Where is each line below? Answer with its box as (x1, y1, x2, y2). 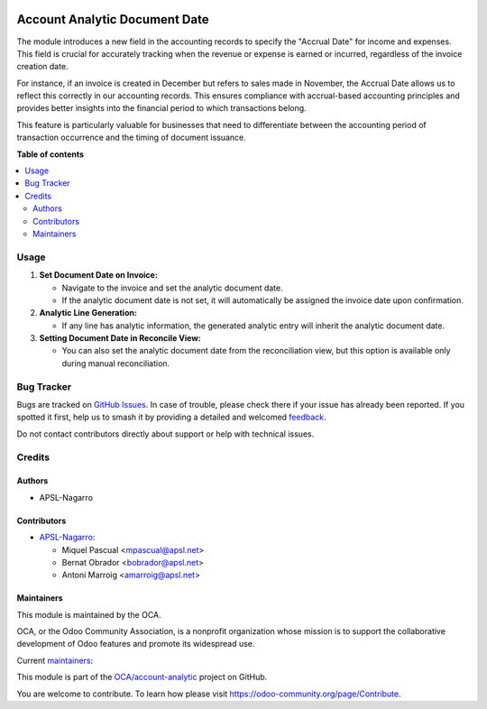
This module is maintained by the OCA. (16, 609, 161, 620)
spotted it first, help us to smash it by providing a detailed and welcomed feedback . (16, 411, 326, 423)
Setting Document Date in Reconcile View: (39, 333, 202, 344)
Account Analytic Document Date (16, 12, 209, 27)
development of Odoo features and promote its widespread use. (16, 639, 255, 649)
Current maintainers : (16, 655, 94, 666)
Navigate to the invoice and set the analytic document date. (61, 282, 283, 293)
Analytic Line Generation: (39, 308, 137, 318)
